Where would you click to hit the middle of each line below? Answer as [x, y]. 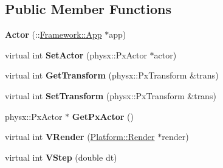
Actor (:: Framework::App [53, 34]
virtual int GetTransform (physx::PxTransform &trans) [112, 75]
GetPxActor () [103, 116]
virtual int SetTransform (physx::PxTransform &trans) [111, 95]
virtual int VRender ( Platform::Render [80, 137]
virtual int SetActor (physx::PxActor [76, 54]
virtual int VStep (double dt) [61, 157]
